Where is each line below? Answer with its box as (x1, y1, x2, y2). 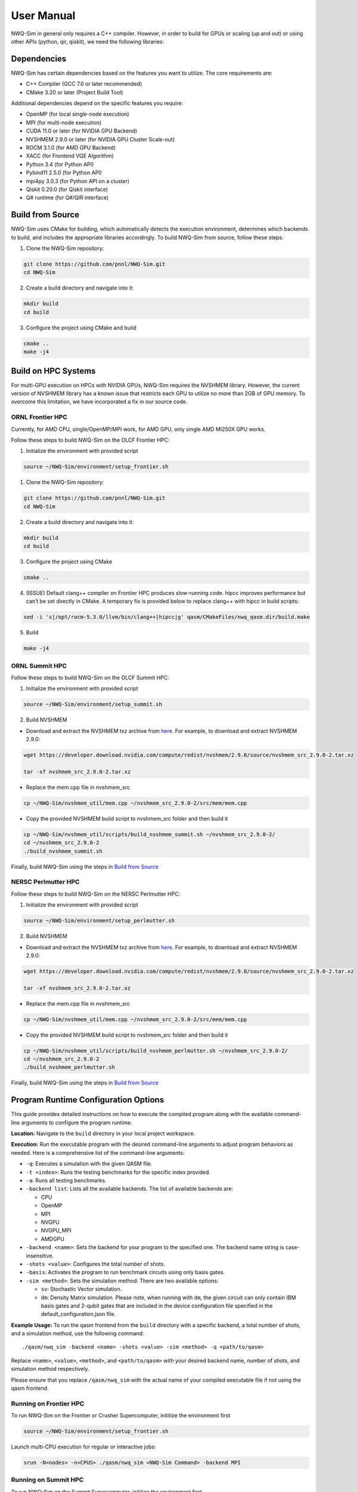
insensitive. (26, 1252, 54, 1259)
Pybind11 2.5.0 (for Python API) (26, 169, 103, 176)
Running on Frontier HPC (11, 1399, 85, 1408)
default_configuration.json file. (41, 1311, 116, 1318)
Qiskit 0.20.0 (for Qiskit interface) (26, 186, 109, 193)
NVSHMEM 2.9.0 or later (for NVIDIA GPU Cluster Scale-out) (26, 135, 175, 143)
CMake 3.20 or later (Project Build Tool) (26, 88, 124, 95)
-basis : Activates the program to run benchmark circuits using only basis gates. (26, 1269, 225, 1276)
